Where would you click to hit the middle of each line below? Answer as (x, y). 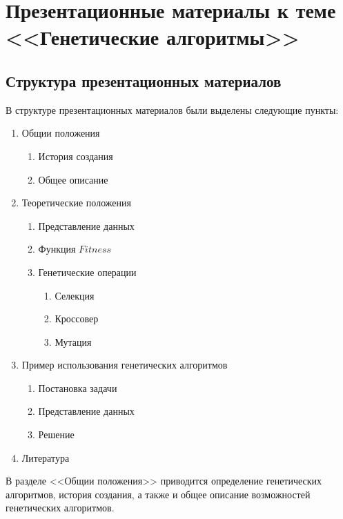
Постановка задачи (78, 388)
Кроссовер (77, 319)
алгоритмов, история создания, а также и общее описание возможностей (158, 494)
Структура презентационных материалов (144, 80)
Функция (57, 249)
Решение (56, 434)
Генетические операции (87, 272)
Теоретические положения (76, 203)
